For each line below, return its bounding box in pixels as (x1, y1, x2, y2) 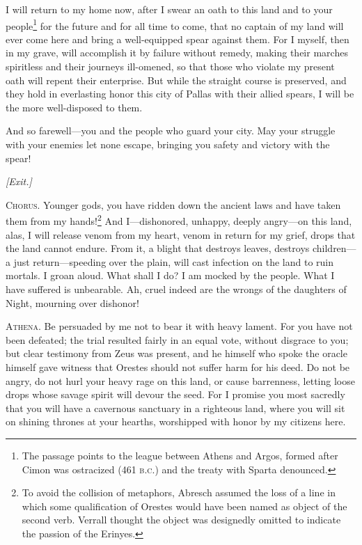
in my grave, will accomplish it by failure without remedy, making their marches (6, 45, 348, 60)
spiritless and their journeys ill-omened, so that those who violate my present (6, 59, 335, 74)
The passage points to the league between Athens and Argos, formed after (22, 448, 338, 462)
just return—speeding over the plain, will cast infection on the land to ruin (13, 254, 333, 269)
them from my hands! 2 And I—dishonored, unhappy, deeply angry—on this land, (6, 212, 352, 228)
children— (312, 241, 356, 255)
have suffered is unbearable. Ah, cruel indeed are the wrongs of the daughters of (6, 282, 347, 296)
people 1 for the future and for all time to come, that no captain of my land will (6, 16, 344, 33)
